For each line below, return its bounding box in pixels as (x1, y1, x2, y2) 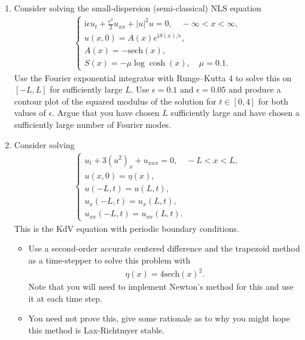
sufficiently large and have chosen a (170, 106, 300, 119)
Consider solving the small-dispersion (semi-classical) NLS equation (14, 2, 261, 14)
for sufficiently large (50, 83, 123, 96)
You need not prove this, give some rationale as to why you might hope (28, 312, 290, 324)
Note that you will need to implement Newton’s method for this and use (28, 280, 294, 293)
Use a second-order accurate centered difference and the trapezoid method (28, 242, 300, 255)
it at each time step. (28, 292, 102, 304)
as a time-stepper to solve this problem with (28, 253, 191, 266)
